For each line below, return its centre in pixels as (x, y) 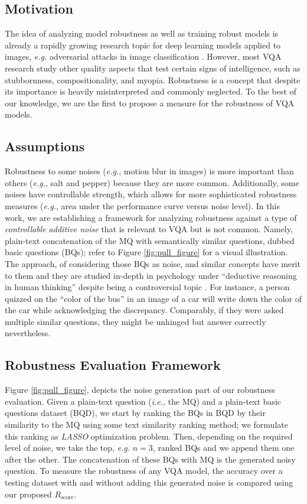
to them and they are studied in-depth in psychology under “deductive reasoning (151, 275)
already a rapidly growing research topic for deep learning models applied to (143, 45)
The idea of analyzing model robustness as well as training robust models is (142, 33)
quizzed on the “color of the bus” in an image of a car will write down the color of (153, 298)
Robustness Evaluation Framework (113, 365)
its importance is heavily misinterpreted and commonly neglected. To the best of (151, 91)
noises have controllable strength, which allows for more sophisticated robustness (151, 194)
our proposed (28, 494)
